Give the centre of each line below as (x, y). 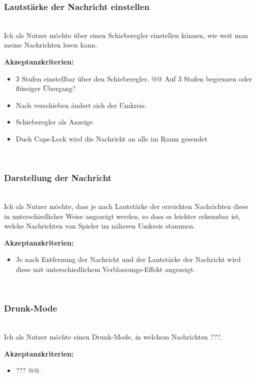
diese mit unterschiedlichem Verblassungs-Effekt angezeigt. (105, 269)
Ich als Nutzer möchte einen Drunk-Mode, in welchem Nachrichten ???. (113, 336)
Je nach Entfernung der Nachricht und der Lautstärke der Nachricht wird (128, 259)
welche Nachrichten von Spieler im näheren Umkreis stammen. (100, 226)
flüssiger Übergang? (46, 88)
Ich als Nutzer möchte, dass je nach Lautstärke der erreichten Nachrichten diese (126, 206)
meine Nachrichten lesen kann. (51, 45)
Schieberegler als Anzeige (54, 122)
